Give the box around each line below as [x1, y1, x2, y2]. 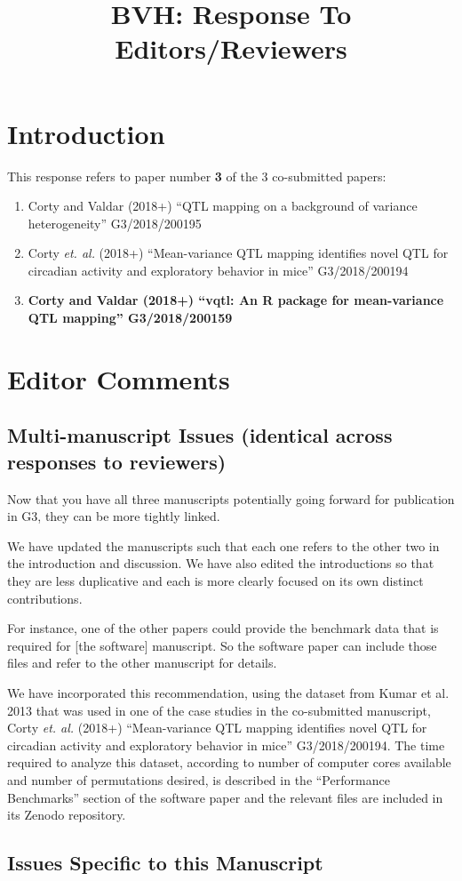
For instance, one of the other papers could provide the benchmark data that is [7, 619, 439, 637]
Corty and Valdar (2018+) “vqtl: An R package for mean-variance [28, 291, 444, 309]
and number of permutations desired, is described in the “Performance [7, 770, 390, 789]
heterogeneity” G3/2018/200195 [28, 213, 202, 232]
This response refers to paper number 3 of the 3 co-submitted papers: [7, 166, 386, 185]
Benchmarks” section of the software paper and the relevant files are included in [7, 788, 443, 806]
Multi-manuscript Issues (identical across [7, 421, 393, 449]
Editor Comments [7, 360, 230, 396]
